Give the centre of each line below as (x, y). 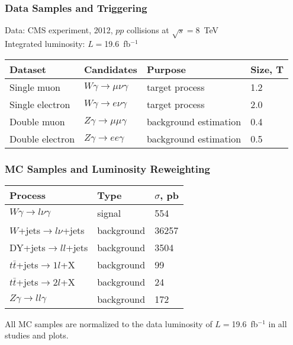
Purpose (166, 69)
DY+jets (28, 247)
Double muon (37, 121)
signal (109, 213)
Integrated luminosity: (45, 43)
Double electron (42, 138)
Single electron (40, 104)
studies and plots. (37, 335)
